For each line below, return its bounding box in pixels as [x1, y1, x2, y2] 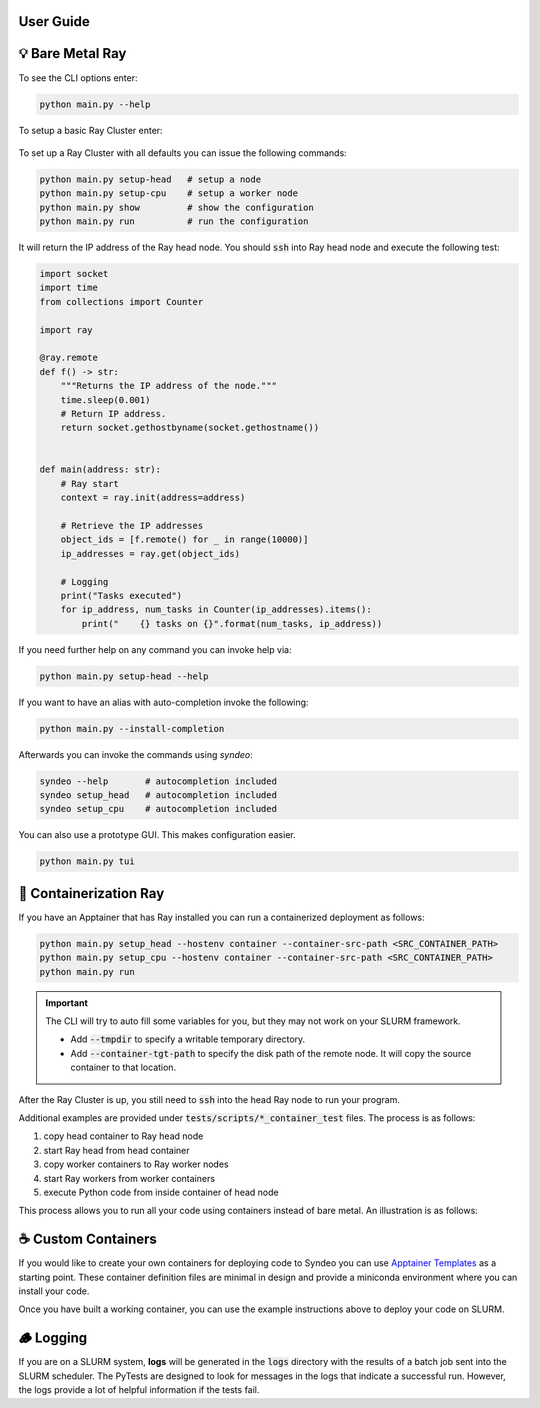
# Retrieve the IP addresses [60, 520, 204, 532]
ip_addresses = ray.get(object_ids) [60, 548, 240, 559]
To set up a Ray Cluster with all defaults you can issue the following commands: [18, 146, 347, 159]
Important [45, 996, 89, 1009]
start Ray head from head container [43, 1144, 190, 1156]
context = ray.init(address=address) [60, 492, 246, 504]
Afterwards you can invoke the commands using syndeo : [18, 748, 254, 760]
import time [39, 282, 99, 294]
